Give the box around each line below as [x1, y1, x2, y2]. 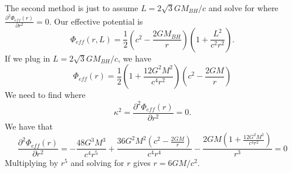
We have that [5, 120, 53, 132]
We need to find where [5, 89, 86, 101]
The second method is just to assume [5, 2, 138, 13]
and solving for [70, 157, 124, 169]
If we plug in [5, 52, 50, 64]
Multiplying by [5, 157, 59, 169]
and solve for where [208, 2, 279, 13]
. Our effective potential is [49, 15, 143, 27]
